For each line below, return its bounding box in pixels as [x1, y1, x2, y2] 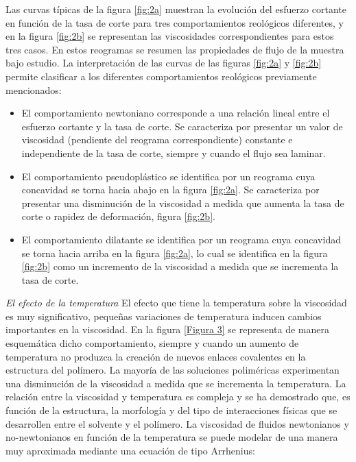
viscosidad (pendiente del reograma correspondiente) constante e [21, 132, 293, 147]
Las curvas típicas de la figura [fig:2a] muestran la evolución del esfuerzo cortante [5, 2, 346, 16]
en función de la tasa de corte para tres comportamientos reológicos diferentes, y [5, 15, 344, 29]
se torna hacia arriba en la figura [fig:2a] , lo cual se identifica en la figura [21, 245, 328, 260]
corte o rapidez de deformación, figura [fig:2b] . [21, 209, 215, 223]
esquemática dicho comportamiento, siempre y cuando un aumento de [5, 336, 299, 350]
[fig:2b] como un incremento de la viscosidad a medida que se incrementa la [21, 259, 339, 273]
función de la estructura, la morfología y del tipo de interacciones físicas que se [5, 403, 337, 417]
